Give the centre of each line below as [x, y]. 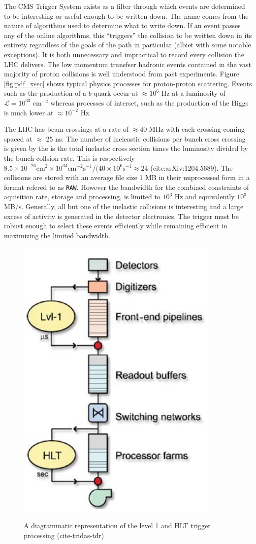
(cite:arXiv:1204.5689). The [192, 167]
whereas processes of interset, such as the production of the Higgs [149, 102]
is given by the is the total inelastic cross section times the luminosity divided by [126, 148]
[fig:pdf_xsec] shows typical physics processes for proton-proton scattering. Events [128, 83]
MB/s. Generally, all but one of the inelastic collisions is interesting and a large [124, 206]
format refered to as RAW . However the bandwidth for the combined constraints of [127, 187]
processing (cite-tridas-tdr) [64, 535]
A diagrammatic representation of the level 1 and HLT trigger [117, 525]
